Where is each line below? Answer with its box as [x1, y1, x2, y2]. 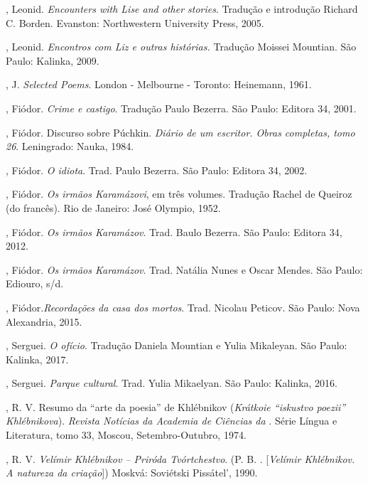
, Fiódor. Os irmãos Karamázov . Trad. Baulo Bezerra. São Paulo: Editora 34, [6, 224, 342, 239]
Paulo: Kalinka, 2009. [6, 53, 99, 68]
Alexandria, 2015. [6, 314, 82, 329]
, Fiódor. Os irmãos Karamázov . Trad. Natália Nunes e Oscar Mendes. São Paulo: [6, 262, 363, 277]
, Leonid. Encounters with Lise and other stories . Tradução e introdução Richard [6, 1, 358, 16]
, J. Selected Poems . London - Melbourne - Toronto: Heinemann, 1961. [6, 77, 312, 92]
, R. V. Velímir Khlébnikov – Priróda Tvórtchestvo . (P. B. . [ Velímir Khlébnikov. [6, 451, 355, 466]
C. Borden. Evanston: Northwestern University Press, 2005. [6, 15, 264, 30]
